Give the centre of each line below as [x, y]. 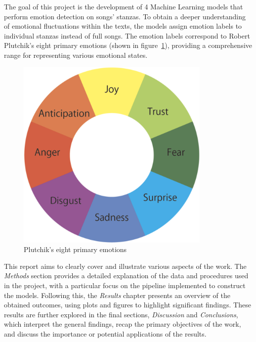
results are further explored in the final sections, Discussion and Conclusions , [121, 314]
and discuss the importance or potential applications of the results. [105, 333]
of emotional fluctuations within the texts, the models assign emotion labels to [123, 26]
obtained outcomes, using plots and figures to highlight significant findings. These [128, 305]
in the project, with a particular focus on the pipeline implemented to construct [125, 285]
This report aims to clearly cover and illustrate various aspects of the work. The [125, 266]
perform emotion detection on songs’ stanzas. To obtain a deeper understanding [125, 16]
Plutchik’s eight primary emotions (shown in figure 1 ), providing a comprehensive [128, 45]
